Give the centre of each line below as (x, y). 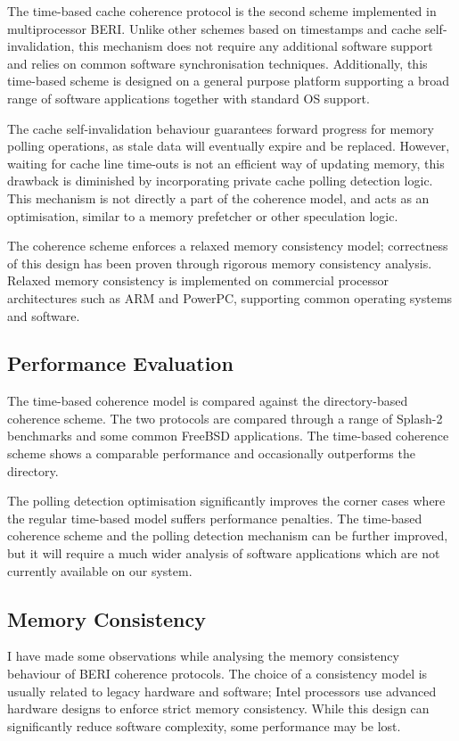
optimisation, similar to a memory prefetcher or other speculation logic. (203, 215)
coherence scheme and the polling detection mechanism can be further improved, (228, 535)
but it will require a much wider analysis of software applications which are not (224, 553)
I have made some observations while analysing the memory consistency (203, 656)
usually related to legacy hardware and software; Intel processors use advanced (222, 691)
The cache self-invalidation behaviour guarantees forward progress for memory (221, 128)
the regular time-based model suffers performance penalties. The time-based (215, 518)
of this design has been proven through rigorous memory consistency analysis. (220, 263)
